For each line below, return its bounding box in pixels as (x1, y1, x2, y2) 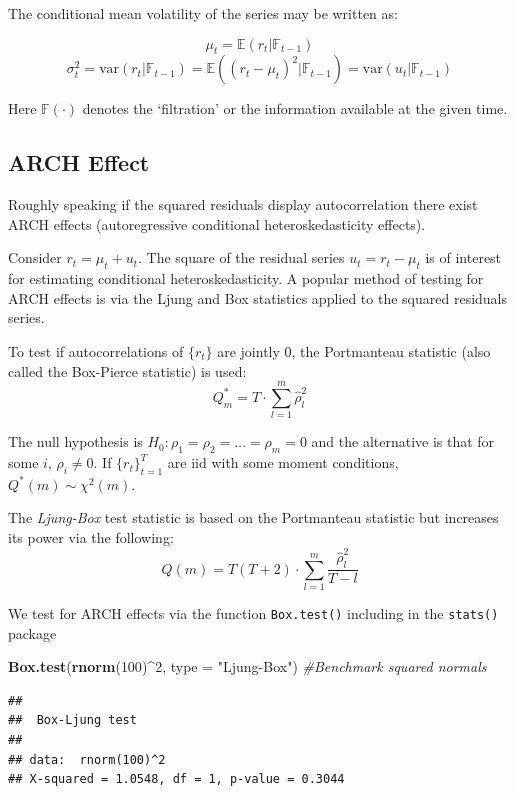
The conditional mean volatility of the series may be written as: (8, 3, 398, 23)
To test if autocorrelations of (8, 340, 184, 361)
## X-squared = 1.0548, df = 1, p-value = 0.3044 (8, 772, 345, 787)
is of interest (425, 247, 502, 268)
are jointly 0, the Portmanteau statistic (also (217, 340, 491, 361)
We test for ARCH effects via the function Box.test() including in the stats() (8, 602, 499, 623)
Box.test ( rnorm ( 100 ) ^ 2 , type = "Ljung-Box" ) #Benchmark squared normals (8, 656, 487, 677)
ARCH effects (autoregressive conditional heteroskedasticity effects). (8, 213, 426, 234)
